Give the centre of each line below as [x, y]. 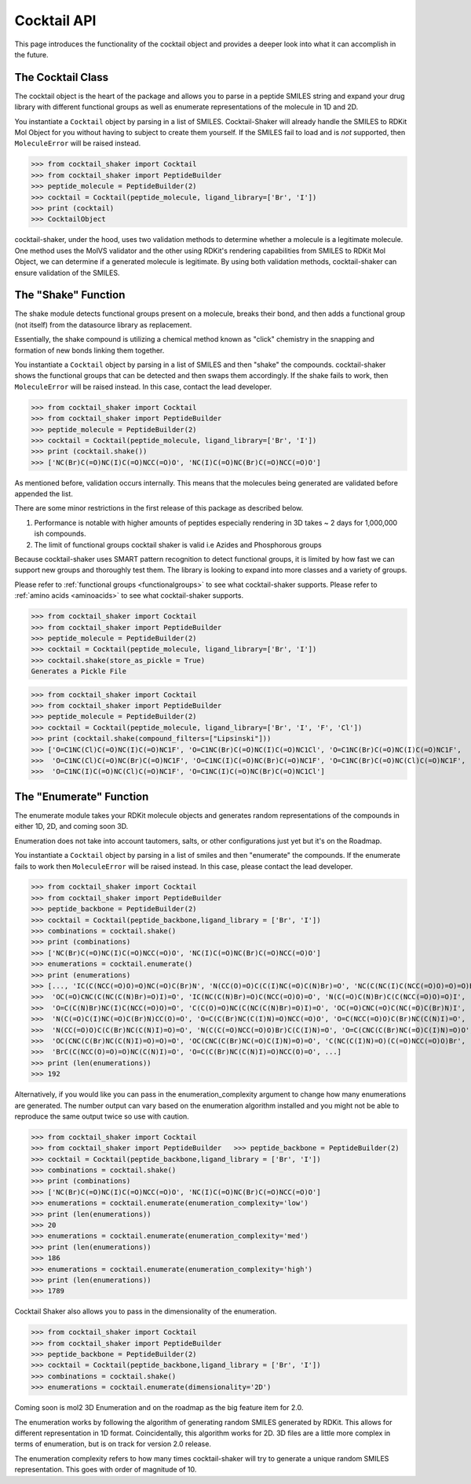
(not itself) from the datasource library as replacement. [103, 324]
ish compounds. [60, 533]
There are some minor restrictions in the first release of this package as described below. [159, 508]
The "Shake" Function [70, 295]
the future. [31, 54]
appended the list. [44, 494]
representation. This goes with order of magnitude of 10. [106, 1470]
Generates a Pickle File [79, 671]
